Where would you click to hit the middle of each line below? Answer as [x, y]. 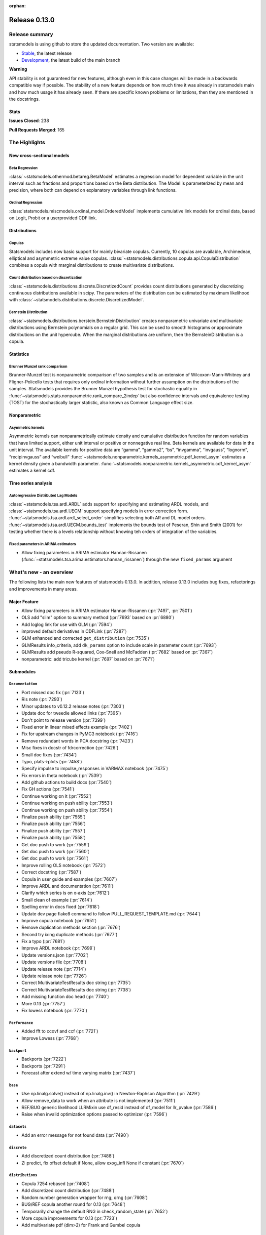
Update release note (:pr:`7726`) [54, 976]
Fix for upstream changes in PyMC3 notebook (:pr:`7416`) [80, 734]
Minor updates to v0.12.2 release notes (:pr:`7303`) [73, 706]
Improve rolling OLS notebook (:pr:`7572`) [64, 865]
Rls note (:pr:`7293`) [42, 700]
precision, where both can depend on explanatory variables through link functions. [93, 190]
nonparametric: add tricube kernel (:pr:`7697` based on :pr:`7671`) [88, 659]
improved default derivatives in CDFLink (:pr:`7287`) [74, 631]
